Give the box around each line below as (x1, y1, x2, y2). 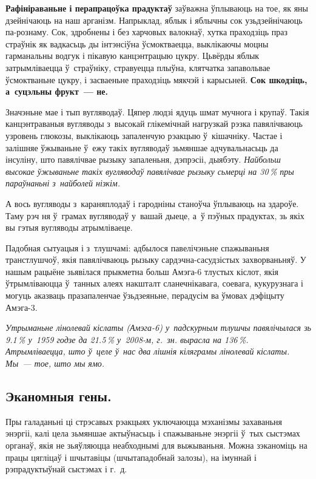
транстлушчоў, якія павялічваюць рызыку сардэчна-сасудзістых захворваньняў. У (5, 253, 306, 266)
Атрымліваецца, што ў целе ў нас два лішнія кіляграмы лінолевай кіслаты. (5, 345, 290, 358)
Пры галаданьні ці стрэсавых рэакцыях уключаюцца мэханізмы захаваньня (5, 415, 282, 427)
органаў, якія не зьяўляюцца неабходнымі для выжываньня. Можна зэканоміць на (5, 439, 308, 452)
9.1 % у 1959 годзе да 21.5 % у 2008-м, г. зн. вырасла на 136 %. (5, 333, 249, 345)
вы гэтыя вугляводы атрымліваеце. (5, 221, 133, 234)
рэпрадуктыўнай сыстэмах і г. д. (5, 463, 127, 475)
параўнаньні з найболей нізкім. (5, 177, 121, 189)
